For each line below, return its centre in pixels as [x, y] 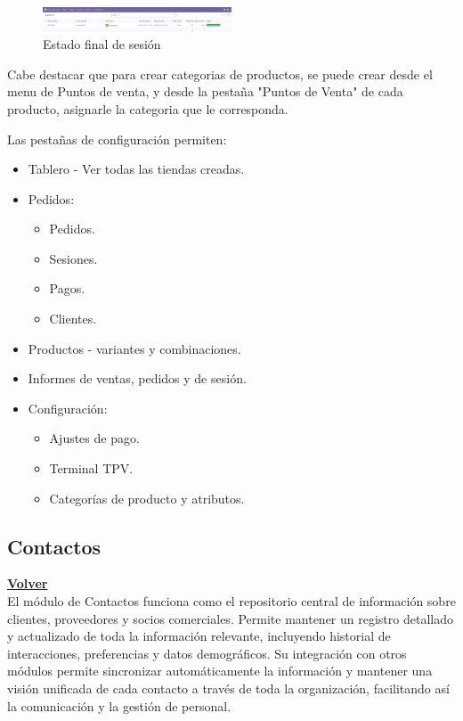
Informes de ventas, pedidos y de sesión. [137, 378]
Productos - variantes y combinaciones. [134, 348]
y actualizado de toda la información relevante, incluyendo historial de [199, 636]
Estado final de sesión [102, 44]
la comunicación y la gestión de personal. [119, 705]
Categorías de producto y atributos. [147, 498]
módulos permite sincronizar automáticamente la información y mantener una [220, 671]
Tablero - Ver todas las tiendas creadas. [136, 169]
